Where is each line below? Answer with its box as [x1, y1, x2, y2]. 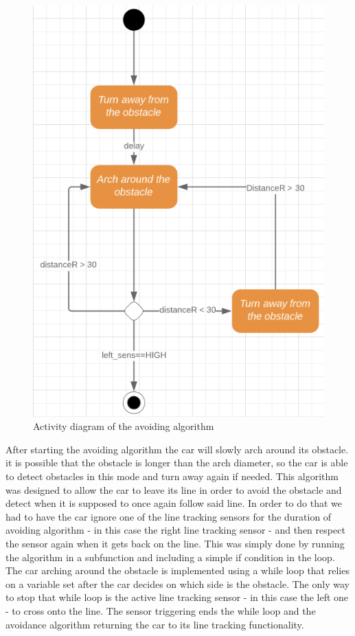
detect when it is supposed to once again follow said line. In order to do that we [5, 496, 342, 510]
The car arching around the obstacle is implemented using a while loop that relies [5, 563, 350, 578]
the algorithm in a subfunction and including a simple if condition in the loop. [5, 549, 335, 564]
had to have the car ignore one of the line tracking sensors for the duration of [5, 509, 332, 523]
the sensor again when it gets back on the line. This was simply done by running [5, 536, 345, 551]
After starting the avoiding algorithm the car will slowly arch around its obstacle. [5, 442, 349, 456]
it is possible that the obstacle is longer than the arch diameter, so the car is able [5, 455, 348, 470]
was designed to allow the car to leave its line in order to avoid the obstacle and [5, 482, 342, 497]
